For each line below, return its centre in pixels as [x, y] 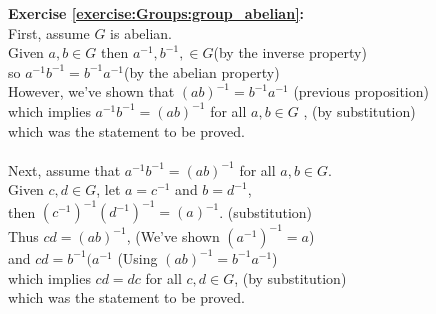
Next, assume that [64, 169]
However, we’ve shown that [91, 91]
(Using [137, 257]
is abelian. [141, 32]
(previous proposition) [361, 91]
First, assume [49, 32]
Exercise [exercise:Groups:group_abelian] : [156, 13]
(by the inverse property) [290, 52]
